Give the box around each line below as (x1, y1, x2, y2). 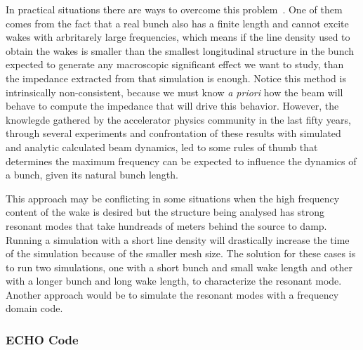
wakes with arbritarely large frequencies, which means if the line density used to (6, 30, 350, 44)
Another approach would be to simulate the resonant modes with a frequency (6, 287, 339, 302)
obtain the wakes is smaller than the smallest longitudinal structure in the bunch (6, 43, 355, 58)
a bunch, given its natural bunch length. (6, 167, 178, 182)
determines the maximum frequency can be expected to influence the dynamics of (6, 153, 357, 168)
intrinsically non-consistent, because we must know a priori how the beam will (6, 84, 343, 99)
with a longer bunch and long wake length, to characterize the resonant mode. (6, 273, 342, 288)
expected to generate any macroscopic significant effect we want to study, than (6, 57, 344, 72)
